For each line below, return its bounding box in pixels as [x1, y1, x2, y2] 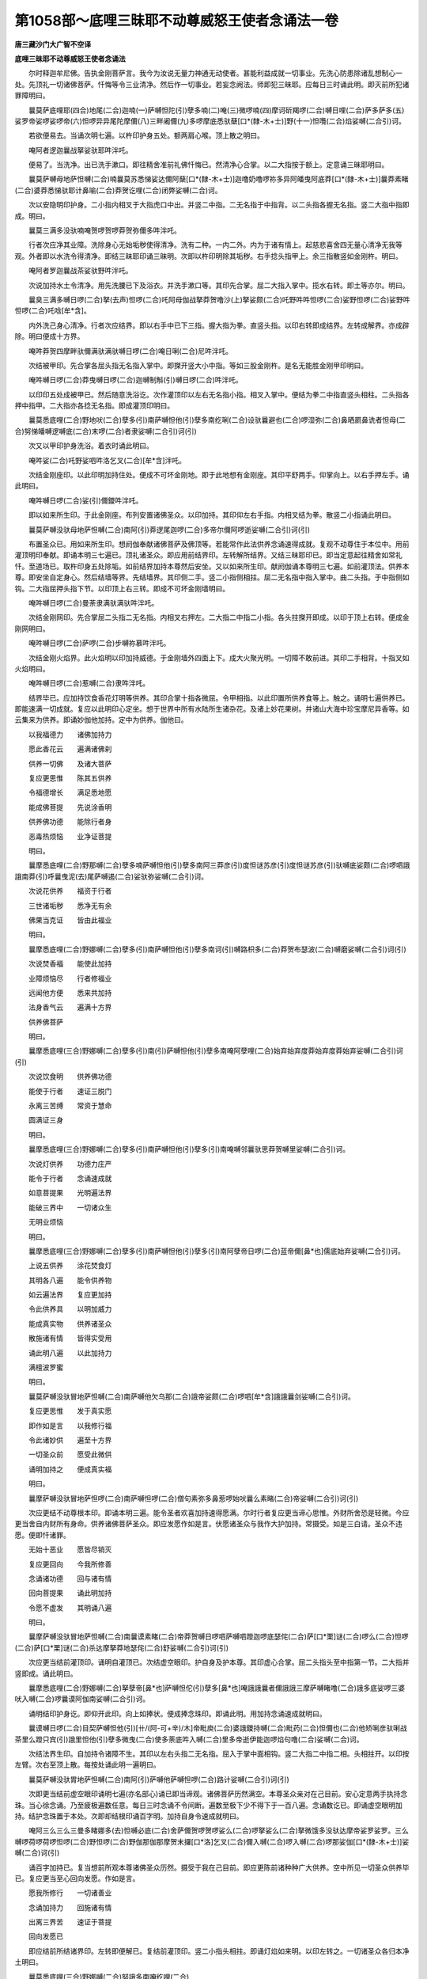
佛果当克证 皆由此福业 [28, 915, 112, 925]
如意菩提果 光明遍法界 [28, 1188, 112, 1198]
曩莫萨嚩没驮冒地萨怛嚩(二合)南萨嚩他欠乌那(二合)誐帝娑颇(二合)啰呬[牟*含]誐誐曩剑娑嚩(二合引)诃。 [28, 1392, 356, 1401]
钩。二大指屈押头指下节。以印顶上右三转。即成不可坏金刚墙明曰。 [14, 583, 229, 593]
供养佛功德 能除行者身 [28, 817, 112, 826]
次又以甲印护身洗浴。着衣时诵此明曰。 [28, 441, 153, 450]
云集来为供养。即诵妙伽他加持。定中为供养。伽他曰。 [14, 715, 188, 724]
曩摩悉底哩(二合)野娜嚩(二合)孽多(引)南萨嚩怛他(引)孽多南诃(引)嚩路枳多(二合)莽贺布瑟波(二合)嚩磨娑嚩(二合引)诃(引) [28, 944, 406, 954]
